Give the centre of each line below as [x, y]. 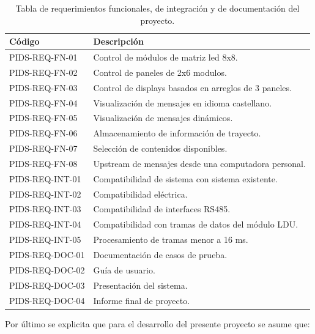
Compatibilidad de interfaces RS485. [162, 209]
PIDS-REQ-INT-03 [45, 209]
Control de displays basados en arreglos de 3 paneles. [192, 87]
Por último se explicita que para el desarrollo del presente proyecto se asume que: [157, 323]
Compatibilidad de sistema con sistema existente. [185, 178]
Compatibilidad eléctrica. [140, 194]
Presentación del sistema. [140, 285]
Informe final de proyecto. [142, 300]
